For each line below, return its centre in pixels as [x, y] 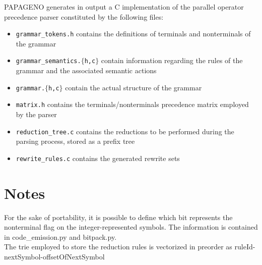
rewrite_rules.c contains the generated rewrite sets [98, 158]
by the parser [36, 114]
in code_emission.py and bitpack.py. [60, 236]
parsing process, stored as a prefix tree [75, 141]
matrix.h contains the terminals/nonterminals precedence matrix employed [132, 104]
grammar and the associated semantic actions [86, 70]
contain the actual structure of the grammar [134, 87]
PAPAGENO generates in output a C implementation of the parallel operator [124, 7]
